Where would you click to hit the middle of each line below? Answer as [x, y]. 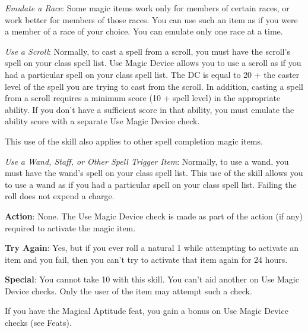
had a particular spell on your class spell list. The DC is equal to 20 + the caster [152, 74]
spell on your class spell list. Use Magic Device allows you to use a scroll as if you [153, 63]
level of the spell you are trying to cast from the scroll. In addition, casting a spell [154, 86]
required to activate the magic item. [70, 227]
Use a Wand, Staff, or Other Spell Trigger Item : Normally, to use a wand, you [147, 161]
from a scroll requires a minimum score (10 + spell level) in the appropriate [143, 98]
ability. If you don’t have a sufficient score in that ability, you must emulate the [150, 109]
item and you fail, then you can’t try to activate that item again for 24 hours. [146, 259]
